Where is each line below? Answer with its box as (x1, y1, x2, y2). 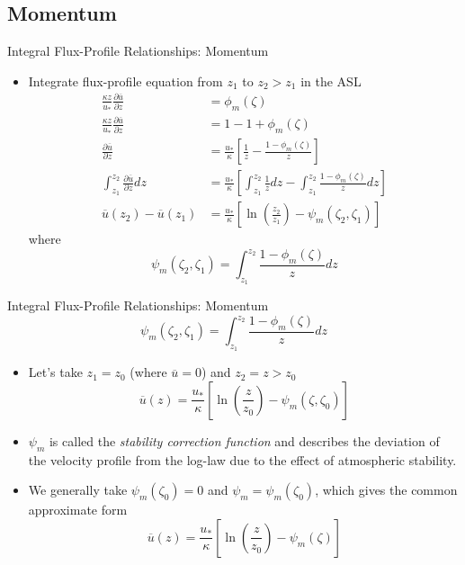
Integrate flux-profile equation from (28, 71, 223, 90)
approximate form (28, 500, 128, 519)
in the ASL (300, 71, 362, 90)
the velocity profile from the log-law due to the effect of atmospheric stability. (28, 450, 457, 469)
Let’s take (28, 363, 83, 381)
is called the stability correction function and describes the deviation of (49, 431, 440, 450)
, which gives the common (315, 480, 458, 499)
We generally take (28, 480, 128, 499)
